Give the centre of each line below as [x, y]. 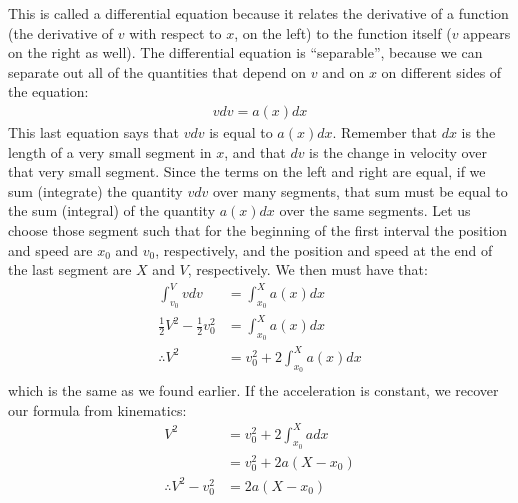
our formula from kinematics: [97, 409]
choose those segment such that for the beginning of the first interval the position [258, 229]
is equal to [241, 132]
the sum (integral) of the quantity [112, 210]
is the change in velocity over [398, 151]
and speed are [50, 249]
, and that [255, 151]
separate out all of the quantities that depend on [157, 71]
